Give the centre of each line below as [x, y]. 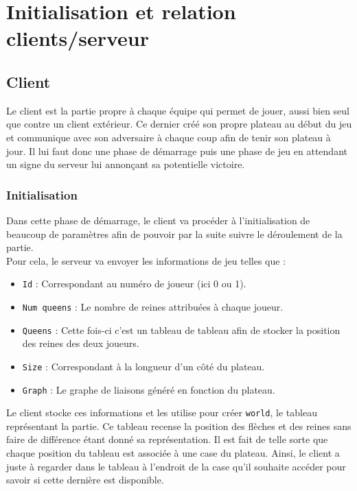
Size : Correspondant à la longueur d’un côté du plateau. [143, 366]
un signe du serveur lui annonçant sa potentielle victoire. [126, 164]
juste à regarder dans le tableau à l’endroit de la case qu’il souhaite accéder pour [176, 466]
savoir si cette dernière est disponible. [85, 480]
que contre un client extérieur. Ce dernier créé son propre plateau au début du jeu [179, 124]
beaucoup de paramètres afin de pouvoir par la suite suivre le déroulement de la [174, 233]
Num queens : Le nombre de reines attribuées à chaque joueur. [153, 306]
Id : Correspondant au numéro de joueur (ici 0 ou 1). [134, 284]
